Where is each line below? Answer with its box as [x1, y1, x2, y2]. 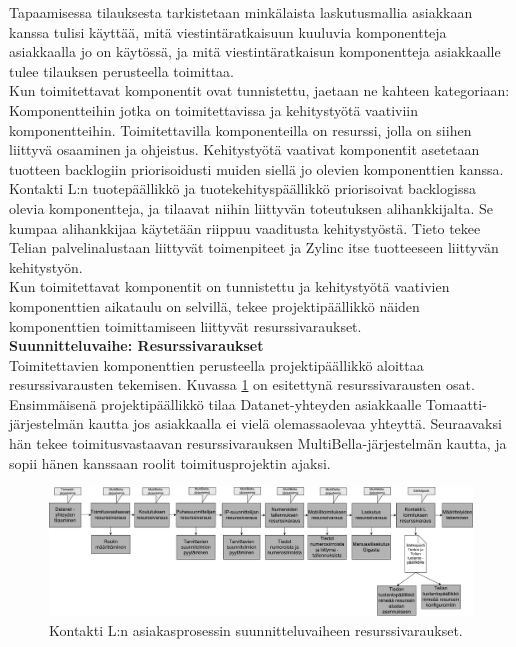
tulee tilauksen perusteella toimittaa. [9, 60, 234, 81]
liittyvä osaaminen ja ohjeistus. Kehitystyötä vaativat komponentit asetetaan [9, 139, 480, 160]
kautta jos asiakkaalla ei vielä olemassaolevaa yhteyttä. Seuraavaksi [88, 413, 502, 434]
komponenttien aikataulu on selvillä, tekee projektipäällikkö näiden [9, 295, 420, 316]
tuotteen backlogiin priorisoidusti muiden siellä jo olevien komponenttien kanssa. [9, 158, 504, 179]
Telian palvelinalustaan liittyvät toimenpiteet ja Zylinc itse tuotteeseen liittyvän [9, 237, 499, 258]
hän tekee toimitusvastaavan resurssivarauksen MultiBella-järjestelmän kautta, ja [9, 433, 507, 454]
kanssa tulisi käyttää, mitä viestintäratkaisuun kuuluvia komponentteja [9, 21, 447, 42]
